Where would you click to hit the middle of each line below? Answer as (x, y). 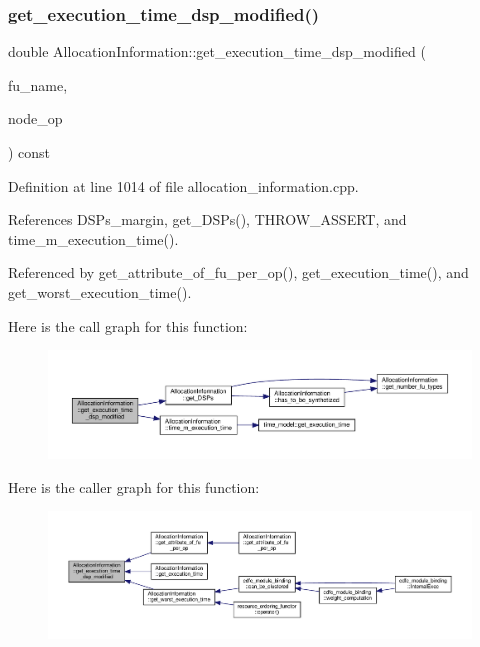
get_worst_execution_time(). (100, 291)
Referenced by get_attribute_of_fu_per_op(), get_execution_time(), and (238, 272)
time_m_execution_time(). (93, 238)
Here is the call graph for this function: (128, 325)
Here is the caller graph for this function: (134, 486)
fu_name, (38, 84)
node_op (35, 118)
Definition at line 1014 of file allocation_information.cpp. (183, 185)
